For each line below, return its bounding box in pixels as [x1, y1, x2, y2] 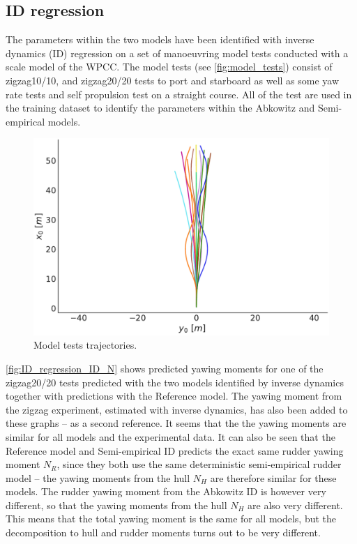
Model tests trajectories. [33, 338, 137, 352]
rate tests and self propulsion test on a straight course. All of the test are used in [6, 86, 352, 101]
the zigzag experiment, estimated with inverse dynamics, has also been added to [6, 402, 348, 416]
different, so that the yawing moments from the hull [6, 497, 227, 512]
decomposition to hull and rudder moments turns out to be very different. [6, 525, 321, 540]
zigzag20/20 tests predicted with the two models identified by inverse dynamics [6, 375, 344, 389]
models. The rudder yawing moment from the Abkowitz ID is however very [6, 484, 326, 499]
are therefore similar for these [210, 470, 337, 485]
